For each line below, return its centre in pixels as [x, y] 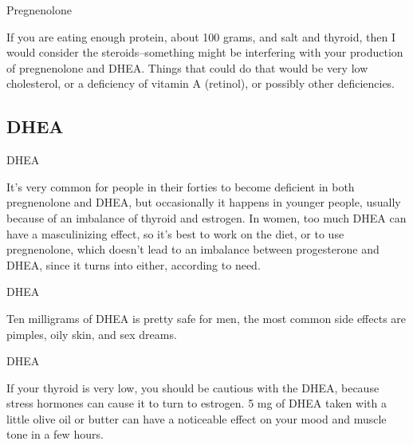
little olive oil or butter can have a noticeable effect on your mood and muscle [197, 418]
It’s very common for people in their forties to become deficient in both [181, 186]
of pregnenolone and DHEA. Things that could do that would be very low [187, 67]
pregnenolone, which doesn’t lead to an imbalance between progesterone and [193, 249]
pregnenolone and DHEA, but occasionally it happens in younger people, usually [204, 202]
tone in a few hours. [55, 434]
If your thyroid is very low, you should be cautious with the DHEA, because [193, 387]
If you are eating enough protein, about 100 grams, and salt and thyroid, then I [201, 36]
